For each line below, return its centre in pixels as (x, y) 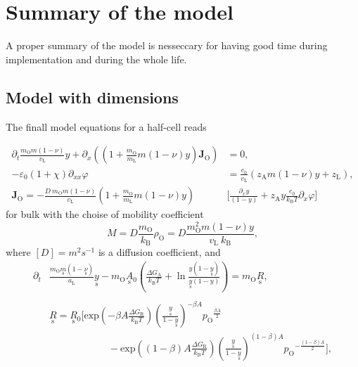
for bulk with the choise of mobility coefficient (105, 214)
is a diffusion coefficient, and (159, 252)
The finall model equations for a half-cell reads (106, 126)
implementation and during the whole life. (96, 59)
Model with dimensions (92, 97)
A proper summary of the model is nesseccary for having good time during (167, 45)
